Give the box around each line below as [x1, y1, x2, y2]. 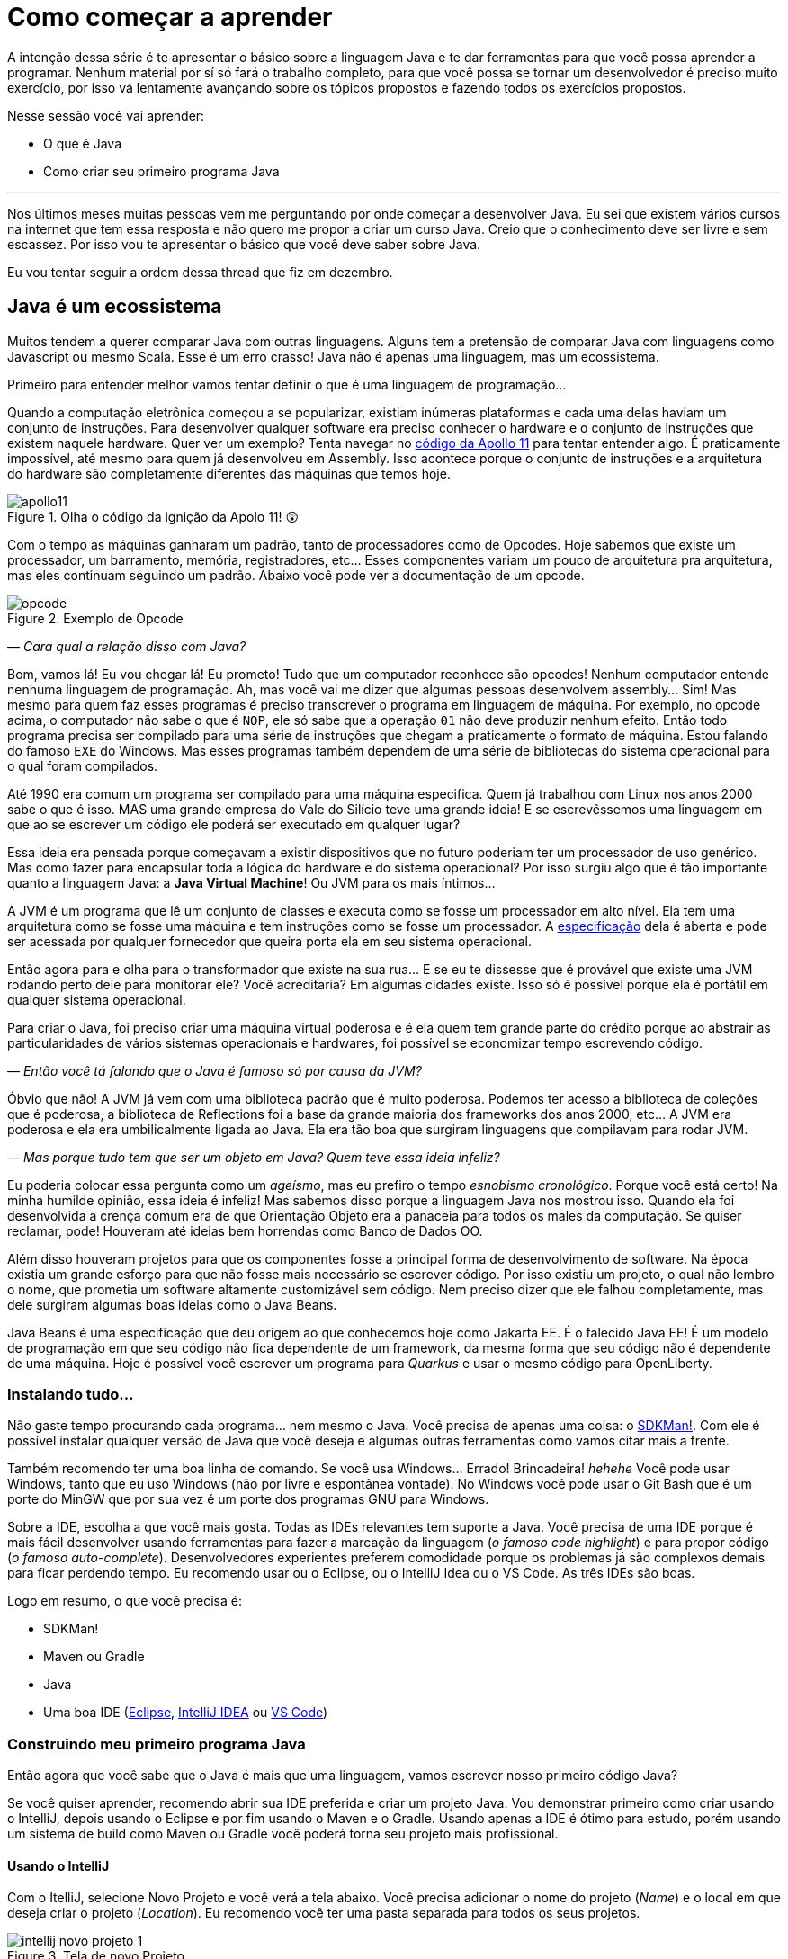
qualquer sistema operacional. [7, 991, 186, 1007]
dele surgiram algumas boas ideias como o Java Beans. [7, 1296, 337, 1312]
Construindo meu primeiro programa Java [7, 1734, 306, 1753]
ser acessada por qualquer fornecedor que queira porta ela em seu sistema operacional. [7, 933, 532, 949]
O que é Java [43, 135, 122, 151]
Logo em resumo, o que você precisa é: [7, 1593, 243, 1609]
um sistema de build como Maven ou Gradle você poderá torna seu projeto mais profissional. [7, 1826, 559, 1842]
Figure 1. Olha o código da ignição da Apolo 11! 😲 [7, 508, 300, 524]
